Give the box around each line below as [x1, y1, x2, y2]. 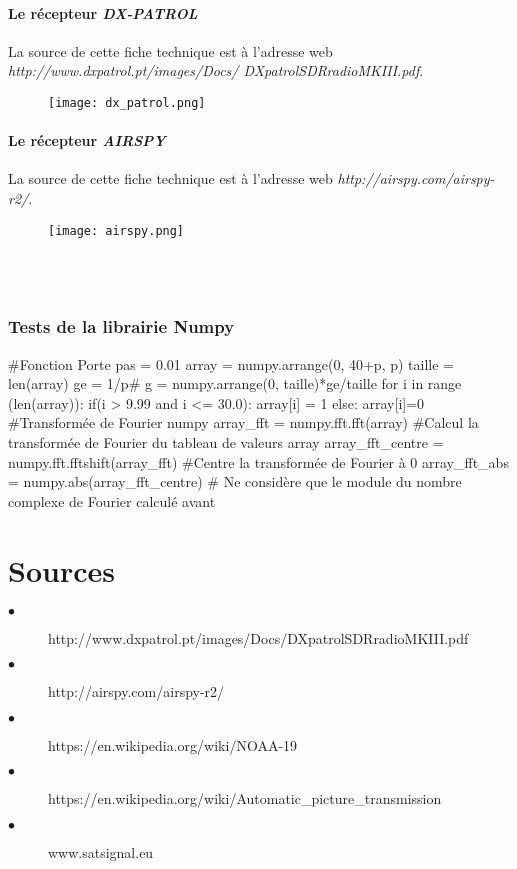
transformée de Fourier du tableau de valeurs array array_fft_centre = [8, 432, 444, 453]
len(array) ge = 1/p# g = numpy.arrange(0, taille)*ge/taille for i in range [8, 373, 462, 394]
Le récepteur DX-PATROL [8, 2, 198, 23]
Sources [8, 549, 115, 590]
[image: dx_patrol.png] [48, 95, 206, 110]
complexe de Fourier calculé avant [8, 490, 216, 511]
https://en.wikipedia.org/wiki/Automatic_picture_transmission [48, 788, 442, 809]
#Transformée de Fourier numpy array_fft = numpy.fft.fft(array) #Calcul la [8, 412, 479, 433]
